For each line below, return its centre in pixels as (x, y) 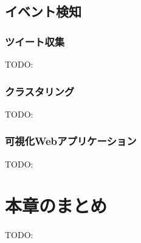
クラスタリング (40, 91)
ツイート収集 (35, 41)
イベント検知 (43, 11)
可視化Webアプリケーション (71, 141)
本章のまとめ (56, 206)
